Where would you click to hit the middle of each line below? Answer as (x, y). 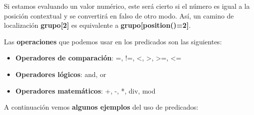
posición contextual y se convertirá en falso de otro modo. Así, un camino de (119, 15)
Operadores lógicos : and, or (61, 74)
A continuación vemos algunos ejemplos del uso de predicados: (101, 107)
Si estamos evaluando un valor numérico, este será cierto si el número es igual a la (127, 6)
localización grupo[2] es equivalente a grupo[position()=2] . (97, 25)
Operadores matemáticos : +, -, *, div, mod (85, 90)
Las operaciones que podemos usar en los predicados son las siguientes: (113, 41)
